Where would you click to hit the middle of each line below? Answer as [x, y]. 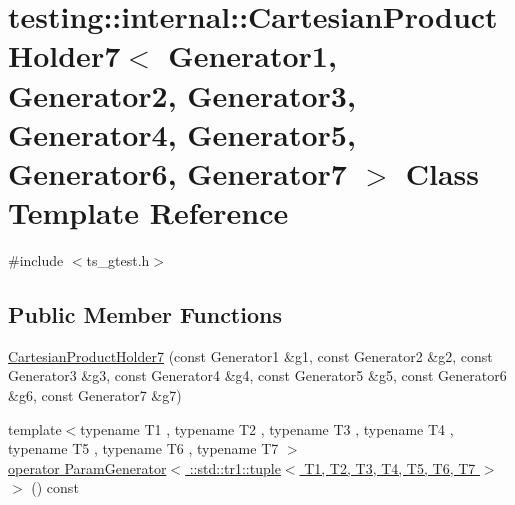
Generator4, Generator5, [182, 133]
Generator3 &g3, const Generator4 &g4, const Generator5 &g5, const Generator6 [257, 375]
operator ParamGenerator [87, 467]
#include [36, 260]
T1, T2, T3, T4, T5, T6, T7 [390, 467]
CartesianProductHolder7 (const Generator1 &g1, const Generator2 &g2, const [250, 355]
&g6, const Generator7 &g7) [95, 395]
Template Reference [148, 212]
